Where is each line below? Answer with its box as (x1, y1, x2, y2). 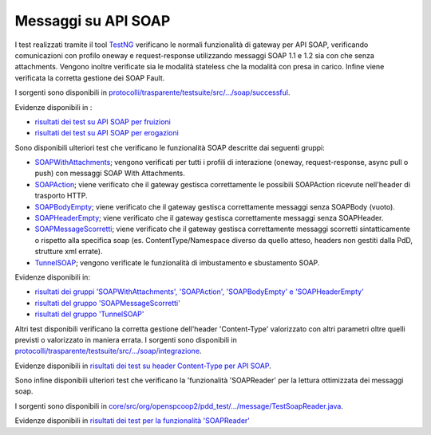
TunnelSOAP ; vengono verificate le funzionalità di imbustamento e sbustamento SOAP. (34, 257, 320, 267)
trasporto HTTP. (34, 191, 88, 201)
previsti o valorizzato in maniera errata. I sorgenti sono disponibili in (14, 335, 237, 344)
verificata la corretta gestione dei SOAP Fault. (14, 72, 165, 83)
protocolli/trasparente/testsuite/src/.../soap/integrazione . (14, 347, 202, 356)
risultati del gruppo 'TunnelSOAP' (34, 309, 144, 319)
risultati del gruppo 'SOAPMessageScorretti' (34, 298, 181, 308)
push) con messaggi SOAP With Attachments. (34, 168, 185, 178)
